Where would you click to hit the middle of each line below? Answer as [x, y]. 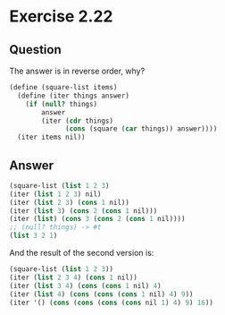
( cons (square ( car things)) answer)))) [142, 129]
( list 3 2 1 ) [33, 236]
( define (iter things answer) [73, 96]
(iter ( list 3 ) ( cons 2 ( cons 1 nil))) [83, 211]
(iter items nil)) [52, 137]
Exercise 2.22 [61, 17]
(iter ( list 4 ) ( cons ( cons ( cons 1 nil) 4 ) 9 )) [101, 294]
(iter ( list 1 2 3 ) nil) [55, 194]
